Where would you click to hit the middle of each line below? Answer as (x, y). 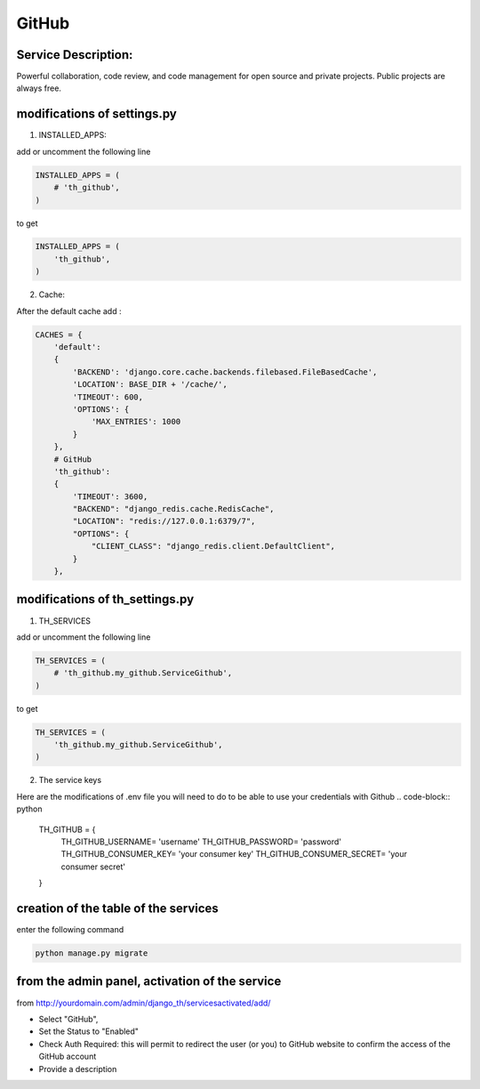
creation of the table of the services (118, 908)
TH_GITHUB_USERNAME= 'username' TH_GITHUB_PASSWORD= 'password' (201, 842)
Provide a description (78, 1069)
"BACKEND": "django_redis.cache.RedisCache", (173, 509)
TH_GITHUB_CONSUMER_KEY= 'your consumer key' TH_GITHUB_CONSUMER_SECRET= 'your (234, 854)
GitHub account (68, 1057)
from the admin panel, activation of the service (149, 982)
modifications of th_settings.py (105, 599)
